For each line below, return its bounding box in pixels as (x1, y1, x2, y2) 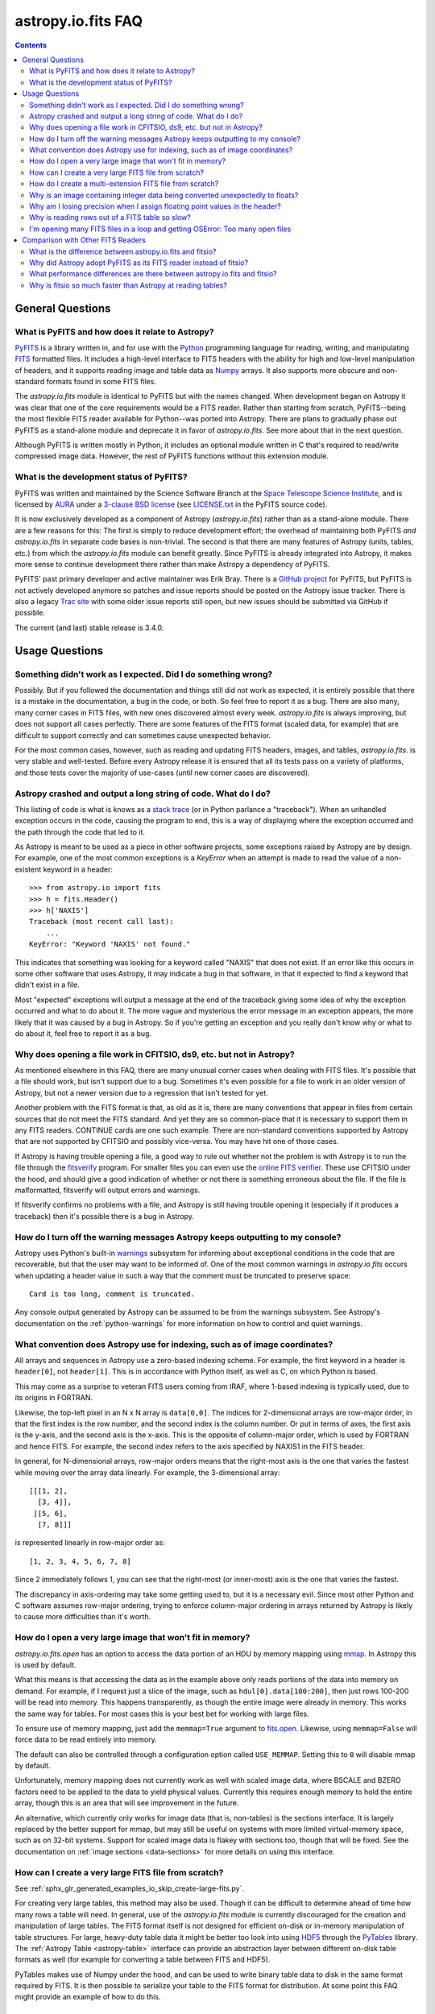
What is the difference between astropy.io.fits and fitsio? (29, 247, 217, 256)
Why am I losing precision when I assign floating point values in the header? (29, 201, 281, 211)
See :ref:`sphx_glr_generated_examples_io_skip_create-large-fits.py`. (14, 1883, 245, 1893)
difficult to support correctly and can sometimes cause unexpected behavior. (14, 730, 271, 740)
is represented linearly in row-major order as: (14, 1538, 165, 1548)
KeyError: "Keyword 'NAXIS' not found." (29, 939, 191, 949)
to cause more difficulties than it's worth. (14, 1612, 151, 1622)
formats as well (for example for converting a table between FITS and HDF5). (14, 1954, 271, 1965)
